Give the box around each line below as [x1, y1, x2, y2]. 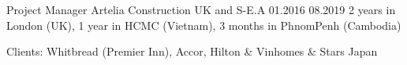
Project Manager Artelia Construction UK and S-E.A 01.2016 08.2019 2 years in [6, 2, 396, 17]
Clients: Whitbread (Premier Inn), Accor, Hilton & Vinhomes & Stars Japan [6, 43, 378, 60]
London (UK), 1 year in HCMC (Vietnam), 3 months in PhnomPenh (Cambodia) [6, 16, 401, 33]
